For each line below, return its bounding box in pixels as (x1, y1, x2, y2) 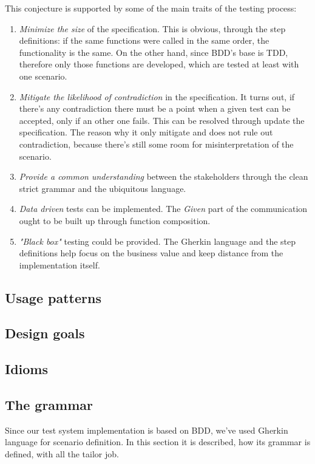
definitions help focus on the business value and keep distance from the (19, 247, 283, 259)
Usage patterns (5, 288, 101, 307)
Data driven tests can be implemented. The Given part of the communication (19, 202, 308, 215)
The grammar (5, 395, 93, 414)
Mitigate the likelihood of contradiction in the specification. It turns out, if (19, 90, 295, 103)
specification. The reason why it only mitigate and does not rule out (19, 126, 273, 138)
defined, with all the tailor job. (5, 448, 119, 460)
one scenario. (19, 69, 67, 82)
